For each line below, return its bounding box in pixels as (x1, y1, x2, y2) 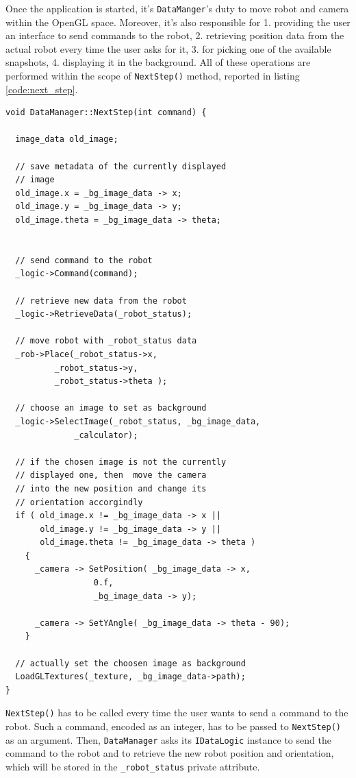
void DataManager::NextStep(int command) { (5, 108, 207, 118)
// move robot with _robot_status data (15, 336, 197, 346)
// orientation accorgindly (15, 497, 143, 507)
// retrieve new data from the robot (15, 295, 187, 306)
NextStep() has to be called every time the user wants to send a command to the (5, 705, 348, 720)
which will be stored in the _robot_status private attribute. (5, 759, 260, 773)
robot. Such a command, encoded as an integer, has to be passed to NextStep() (5, 719, 342, 733)
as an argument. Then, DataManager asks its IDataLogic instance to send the (5, 732, 331, 746)
